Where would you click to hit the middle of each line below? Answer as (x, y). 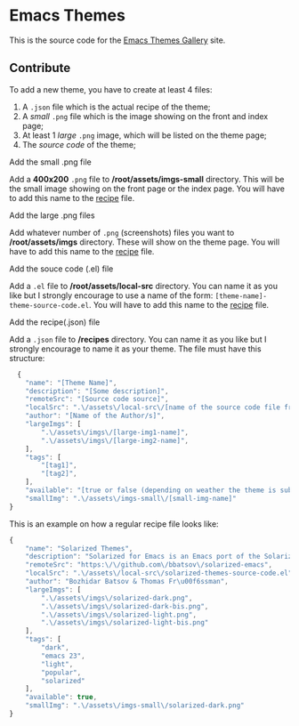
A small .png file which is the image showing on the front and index (145, 116)
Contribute (40, 68)
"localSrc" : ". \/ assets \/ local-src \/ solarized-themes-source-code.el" (159, 573)
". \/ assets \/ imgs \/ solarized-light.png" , (119, 615)
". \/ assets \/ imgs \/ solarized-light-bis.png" (125, 623)
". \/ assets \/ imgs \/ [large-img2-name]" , (115, 440)
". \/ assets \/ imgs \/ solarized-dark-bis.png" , (125, 606)
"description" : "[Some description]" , (97, 391)
